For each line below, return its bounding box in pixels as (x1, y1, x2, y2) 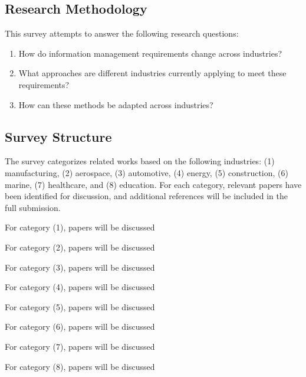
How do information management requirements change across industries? (18, 47, 282, 59)
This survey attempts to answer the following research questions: (5, 27, 239, 40)
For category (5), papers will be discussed (5, 300, 155, 313)
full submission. (5, 201, 61, 213)
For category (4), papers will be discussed (5, 281, 155, 293)
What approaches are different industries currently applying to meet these (18, 67, 287, 79)
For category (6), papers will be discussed (5, 320, 155, 333)
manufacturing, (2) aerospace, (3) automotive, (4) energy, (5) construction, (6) (5, 166, 288, 178)
